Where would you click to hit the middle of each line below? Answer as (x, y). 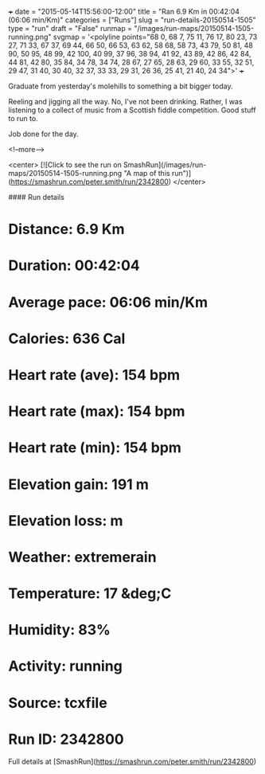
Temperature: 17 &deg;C (90, 594)
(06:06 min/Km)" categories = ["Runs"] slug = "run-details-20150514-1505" (132, 20)
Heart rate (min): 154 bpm (95, 448)
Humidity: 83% (60, 630)
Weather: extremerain (82, 557)
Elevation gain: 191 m (79, 484)
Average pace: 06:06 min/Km (108, 302)
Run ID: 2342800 (66, 739)
